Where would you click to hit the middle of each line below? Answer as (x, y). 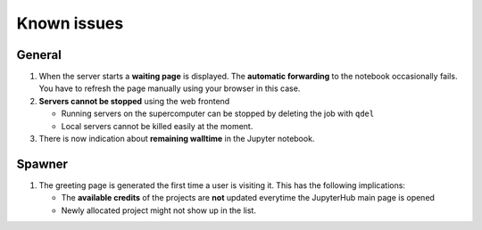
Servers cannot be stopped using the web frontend (134, 101)
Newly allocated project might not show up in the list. (158, 210)
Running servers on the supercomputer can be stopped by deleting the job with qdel (218, 114)
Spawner (42, 164)
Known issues (70, 23)
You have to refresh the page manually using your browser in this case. (170, 88)
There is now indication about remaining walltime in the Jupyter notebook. (177, 139)
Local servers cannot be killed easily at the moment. (157, 126)
